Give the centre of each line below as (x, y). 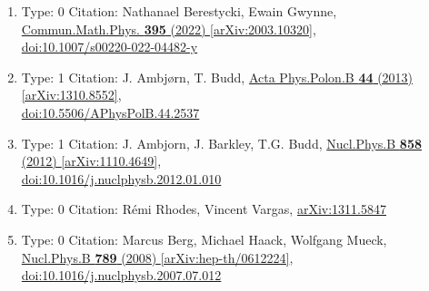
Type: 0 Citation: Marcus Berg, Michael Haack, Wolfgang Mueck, (204, 239)
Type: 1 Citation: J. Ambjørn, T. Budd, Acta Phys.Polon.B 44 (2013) (217, 77)
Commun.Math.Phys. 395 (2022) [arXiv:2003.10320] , (169, 29)
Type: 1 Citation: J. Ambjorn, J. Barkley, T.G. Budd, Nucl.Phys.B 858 (221, 143)
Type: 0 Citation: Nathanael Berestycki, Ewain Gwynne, (179, 11)
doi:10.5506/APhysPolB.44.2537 (110, 112)
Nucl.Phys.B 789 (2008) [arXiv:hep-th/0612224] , (157, 257)
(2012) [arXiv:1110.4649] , (91, 161)
